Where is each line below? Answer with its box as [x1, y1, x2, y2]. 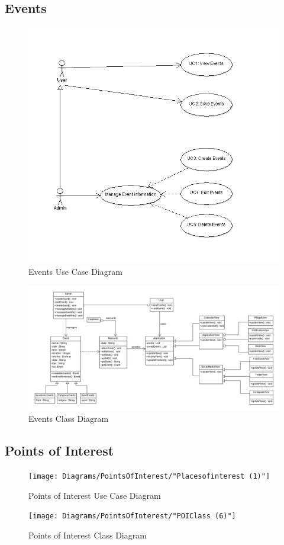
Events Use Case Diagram [28, 265, 122, 277]
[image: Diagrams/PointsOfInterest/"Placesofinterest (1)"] [28, 472, 270, 481]
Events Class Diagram [28, 412, 109, 425]
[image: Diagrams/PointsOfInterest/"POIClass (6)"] [28, 512, 236, 521]
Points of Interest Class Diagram [28, 528, 147, 541]
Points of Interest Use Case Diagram [28, 489, 161, 501]
